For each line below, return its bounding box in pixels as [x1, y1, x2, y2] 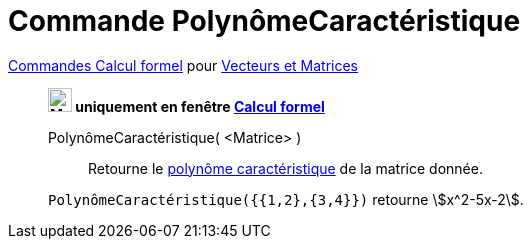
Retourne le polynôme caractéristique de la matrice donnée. [88, 159, 483, 177]
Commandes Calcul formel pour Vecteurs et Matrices [8, 56, 359, 74]
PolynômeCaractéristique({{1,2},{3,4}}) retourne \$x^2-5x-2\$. [48, 190, 524, 208]
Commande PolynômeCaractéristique [8, 4, 521, 38]
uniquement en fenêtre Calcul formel [75, 97, 325, 115]
